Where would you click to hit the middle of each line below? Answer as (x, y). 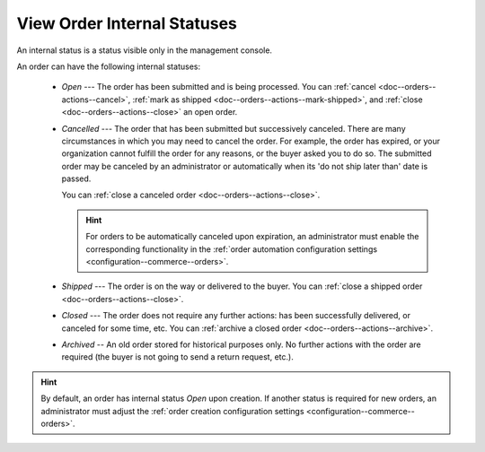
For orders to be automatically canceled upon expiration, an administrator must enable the (252, 237)
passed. (76, 178)
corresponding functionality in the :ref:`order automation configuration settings (231, 249)
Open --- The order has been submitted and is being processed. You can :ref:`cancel (219, 87)
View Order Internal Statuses (127, 23)
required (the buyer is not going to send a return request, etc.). (177, 357)
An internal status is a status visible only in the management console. (145, 50)
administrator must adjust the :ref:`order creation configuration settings (172, 411)
